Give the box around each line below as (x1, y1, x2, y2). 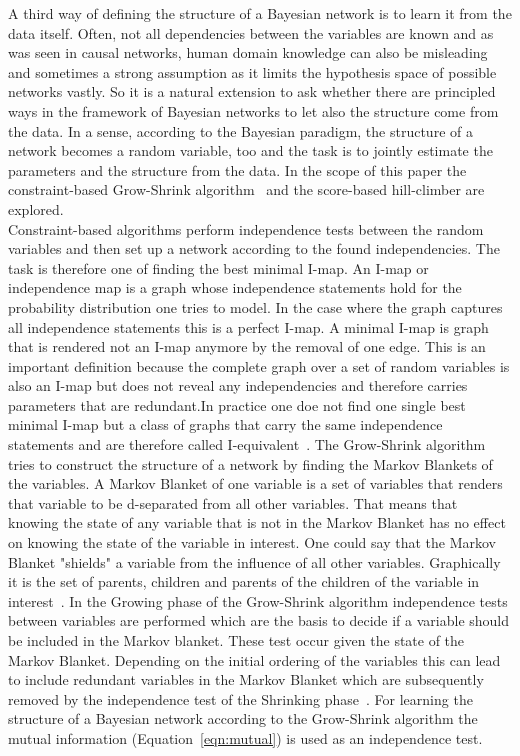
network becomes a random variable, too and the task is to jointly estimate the (8, 140, 493, 161)
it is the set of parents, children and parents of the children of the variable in (8, 571, 480, 592)
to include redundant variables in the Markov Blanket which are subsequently (8, 669, 484, 690)
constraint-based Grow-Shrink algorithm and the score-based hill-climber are (8, 179, 485, 200)
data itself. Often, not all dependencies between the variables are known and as (8, 22, 494, 43)
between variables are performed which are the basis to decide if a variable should (8, 610, 510, 631)
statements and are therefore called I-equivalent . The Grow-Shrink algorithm (8, 434, 486, 455)
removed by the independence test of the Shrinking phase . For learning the (8, 688, 473, 709)
